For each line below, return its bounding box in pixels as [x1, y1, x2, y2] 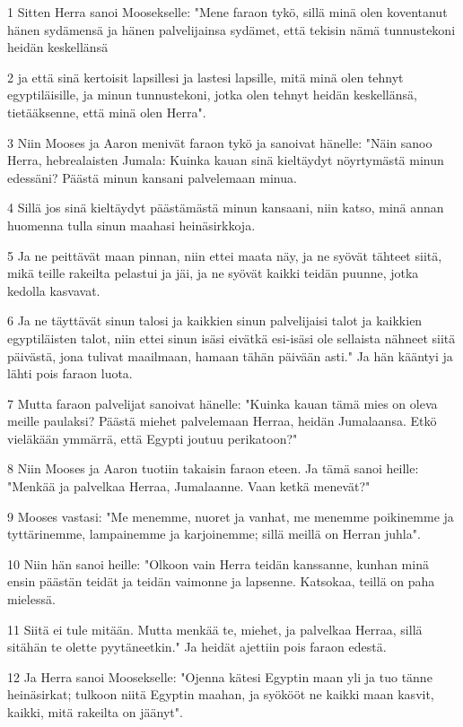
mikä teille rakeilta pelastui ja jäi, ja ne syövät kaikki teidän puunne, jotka [7, 264, 419, 282]
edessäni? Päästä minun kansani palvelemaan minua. [7, 168, 297, 186]
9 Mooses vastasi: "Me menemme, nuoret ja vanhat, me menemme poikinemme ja [7, 506, 454, 525]
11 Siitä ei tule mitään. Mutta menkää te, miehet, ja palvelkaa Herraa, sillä [7, 619, 423, 638]
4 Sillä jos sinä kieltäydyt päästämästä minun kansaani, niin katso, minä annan [7, 198, 444, 217]
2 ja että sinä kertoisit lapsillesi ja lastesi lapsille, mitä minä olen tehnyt [7, 67, 404, 86]
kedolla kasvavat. [7, 281, 100, 299]
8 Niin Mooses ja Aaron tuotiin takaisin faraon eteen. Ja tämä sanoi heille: [7, 459, 419, 478]
